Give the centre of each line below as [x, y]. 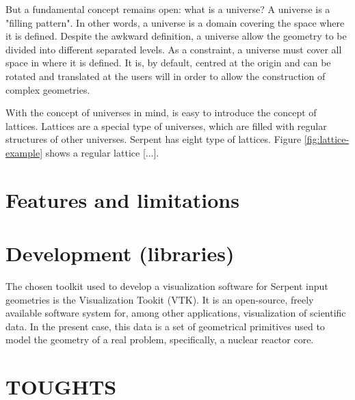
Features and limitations [122, 199]
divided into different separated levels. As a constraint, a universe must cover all [174, 49]
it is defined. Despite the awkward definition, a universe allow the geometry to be [176, 36]
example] [24, 152]
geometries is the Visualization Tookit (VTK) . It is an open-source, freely [160, 299]
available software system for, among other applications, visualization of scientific [176, 313]
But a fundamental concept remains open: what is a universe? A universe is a [168, 9]
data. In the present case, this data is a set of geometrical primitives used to [165, 326]
